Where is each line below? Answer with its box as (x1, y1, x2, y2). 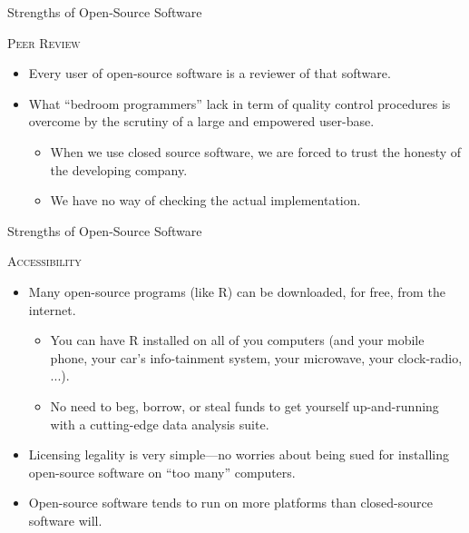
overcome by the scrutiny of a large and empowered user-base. (28, 112, 375, 131)
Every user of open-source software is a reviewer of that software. (28, 64, 391, 83)
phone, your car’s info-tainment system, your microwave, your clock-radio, (50, 348, 463, 367)
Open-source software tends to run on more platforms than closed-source (28, 493, 433, 512)
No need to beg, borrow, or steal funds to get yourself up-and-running (50, 396, 439, 415)
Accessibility (7, 252, 82, 271)
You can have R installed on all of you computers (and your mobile (50, 331, 425, 350)
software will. (28, 510, 103, 529)
